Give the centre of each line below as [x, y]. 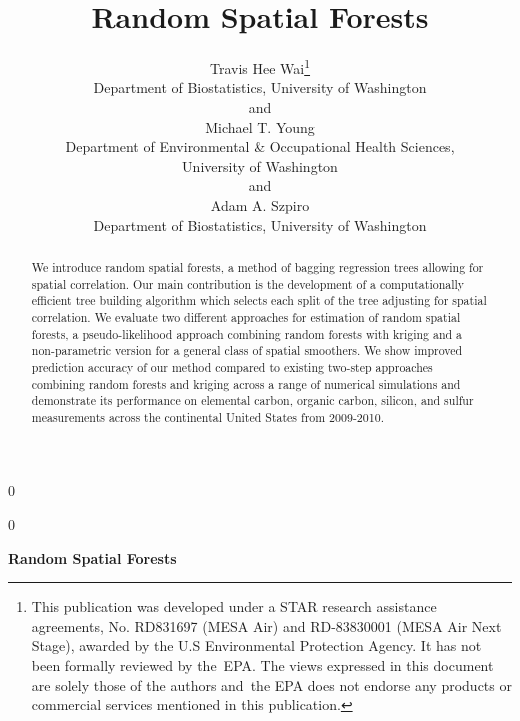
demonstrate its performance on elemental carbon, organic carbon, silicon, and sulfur [252, 400]
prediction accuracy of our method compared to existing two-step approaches [232, 366]
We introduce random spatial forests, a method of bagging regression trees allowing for [257, 266]
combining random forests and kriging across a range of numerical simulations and [246, 383]
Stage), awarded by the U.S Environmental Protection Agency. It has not [256, 645]
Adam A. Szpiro [260, 204]
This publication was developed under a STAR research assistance [234, 606]
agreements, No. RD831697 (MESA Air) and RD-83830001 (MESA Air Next [266, 625]
